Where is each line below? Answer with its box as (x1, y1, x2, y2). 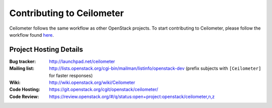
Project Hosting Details (9, 45, 83, 54)
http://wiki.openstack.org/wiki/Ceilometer (49, 79, 135, 85)
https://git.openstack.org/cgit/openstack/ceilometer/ (49, 86, 159, 92)
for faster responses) (49, 72, 93, 78)
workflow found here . (9, 32, 54, 38)
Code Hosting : (9, 86, 40, 92)
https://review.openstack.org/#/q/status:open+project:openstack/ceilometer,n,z (49, 93, 215, 99)
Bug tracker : (9, 58, 36, 64)
